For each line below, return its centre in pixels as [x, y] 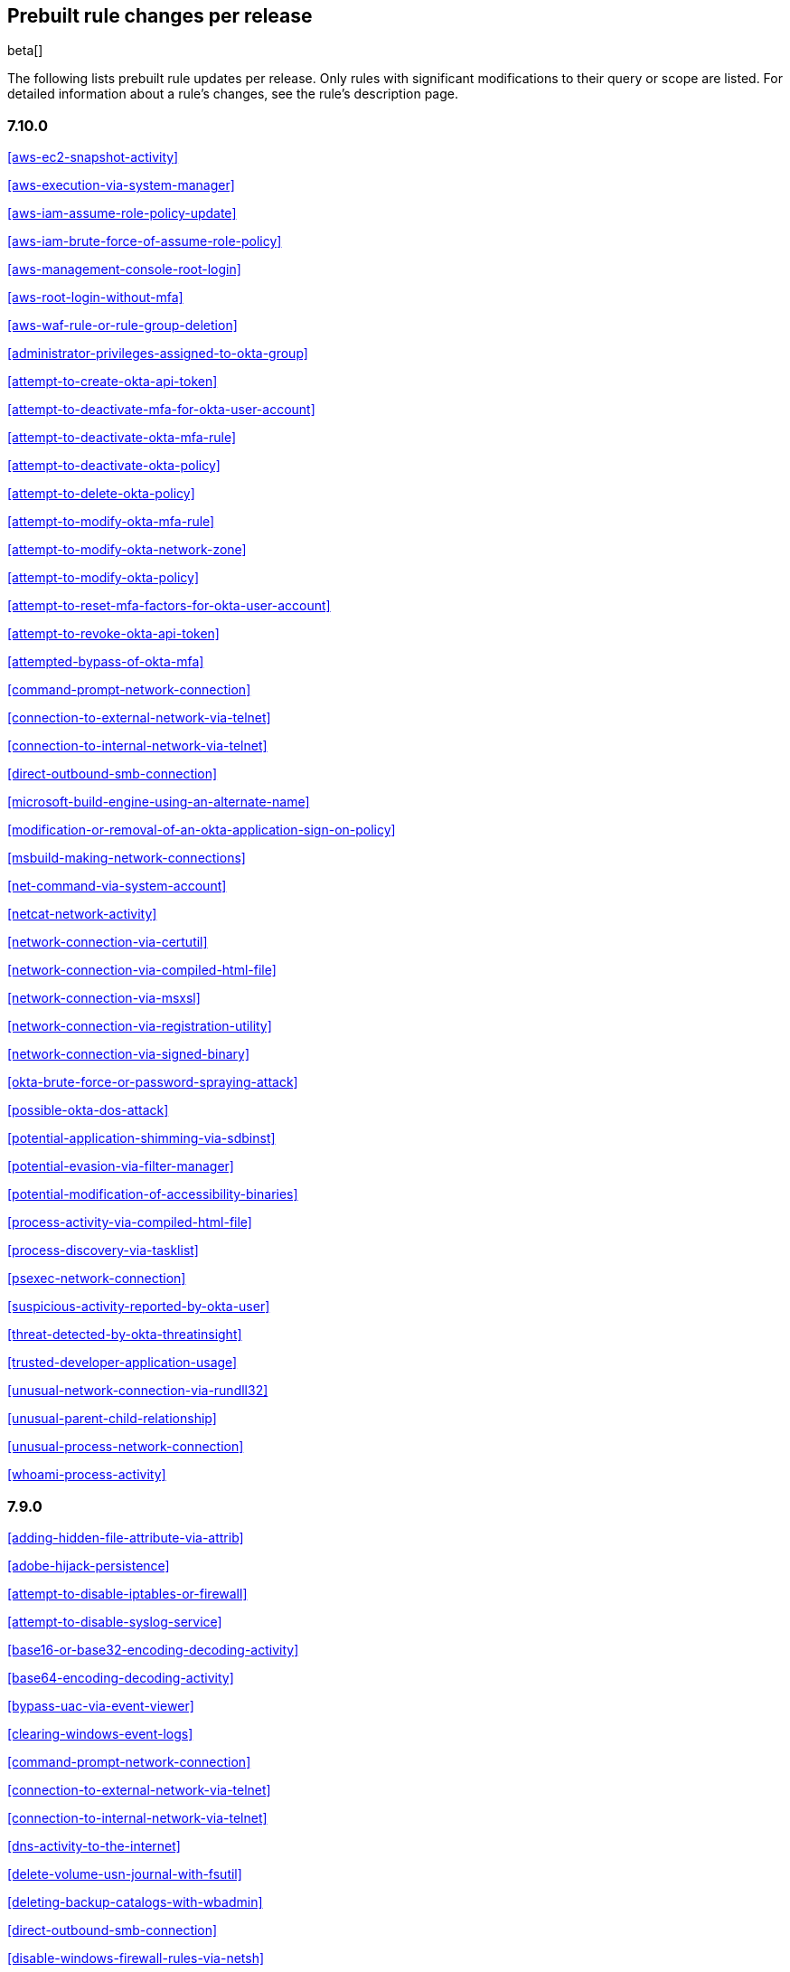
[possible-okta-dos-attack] [88, 1110]
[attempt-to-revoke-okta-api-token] [113, 634]
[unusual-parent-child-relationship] [112, 1419]
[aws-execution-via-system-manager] [121, 185]
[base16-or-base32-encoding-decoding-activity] [153, 1649]
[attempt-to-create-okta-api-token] [113, 382]
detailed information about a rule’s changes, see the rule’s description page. [233, 94]
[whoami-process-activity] [87, 1475]
